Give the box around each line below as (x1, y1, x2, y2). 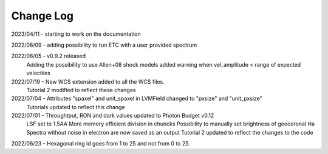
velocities (26, 70, 51, 77)
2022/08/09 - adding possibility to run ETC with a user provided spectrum (11, 41, 197, 49)
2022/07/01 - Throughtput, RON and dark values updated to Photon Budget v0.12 (11, 112, 214, 119)
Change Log (11, 9, 74, 22)
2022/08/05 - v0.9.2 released (11, 52, 86, 60)
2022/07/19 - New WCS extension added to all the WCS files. (11, 78, 165, 85)
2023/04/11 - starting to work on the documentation (11, 30, 141, 38)
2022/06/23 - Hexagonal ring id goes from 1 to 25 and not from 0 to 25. (11, 140, 191, 147)
